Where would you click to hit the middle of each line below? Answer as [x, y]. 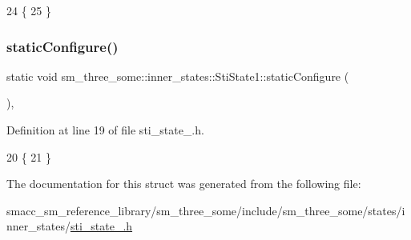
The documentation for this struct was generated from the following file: [184, 184]
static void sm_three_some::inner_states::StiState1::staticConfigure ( [178, 76]
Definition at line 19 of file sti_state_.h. [105, 130]
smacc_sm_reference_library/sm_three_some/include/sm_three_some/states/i [206, 210]
